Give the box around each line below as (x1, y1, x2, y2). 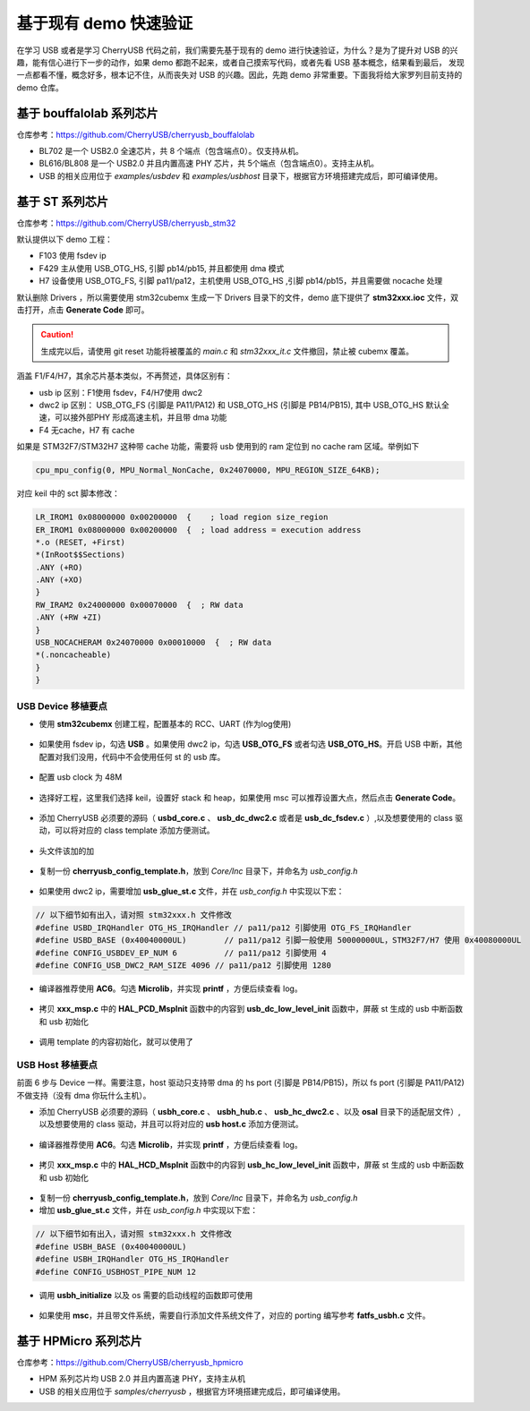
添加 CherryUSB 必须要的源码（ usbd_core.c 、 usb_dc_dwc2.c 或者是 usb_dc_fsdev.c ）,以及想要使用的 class (38, 812, 454, 823)
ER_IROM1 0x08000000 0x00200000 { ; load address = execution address (35, 525, 362, 534)
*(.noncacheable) (35, 650, 112, 660)
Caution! (40, 329, 74, 340)
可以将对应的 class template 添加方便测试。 (54, 825, 215, 836)
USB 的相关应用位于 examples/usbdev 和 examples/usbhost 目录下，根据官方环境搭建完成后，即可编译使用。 (38, 170, 443, 181)
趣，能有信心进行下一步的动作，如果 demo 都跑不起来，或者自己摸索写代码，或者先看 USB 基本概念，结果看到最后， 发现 (16, 56, 465, 67)
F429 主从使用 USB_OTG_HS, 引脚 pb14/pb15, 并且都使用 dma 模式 (38, 262, 285, 273)
